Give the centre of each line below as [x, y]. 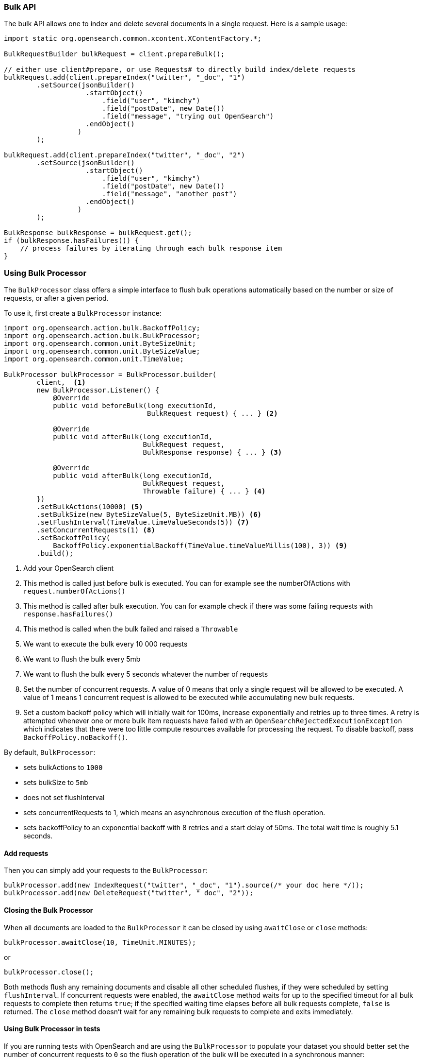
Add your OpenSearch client [69, 568]
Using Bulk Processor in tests [52, 1029]
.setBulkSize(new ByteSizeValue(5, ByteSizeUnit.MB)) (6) [149, 515]
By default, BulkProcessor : [50, 752]
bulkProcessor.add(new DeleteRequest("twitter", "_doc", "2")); [129, 893]
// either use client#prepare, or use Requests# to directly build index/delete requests [180, 70]
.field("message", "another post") [170, 194]
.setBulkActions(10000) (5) [90, 507]
